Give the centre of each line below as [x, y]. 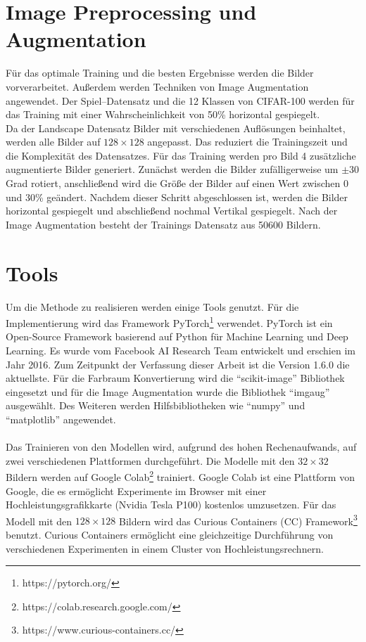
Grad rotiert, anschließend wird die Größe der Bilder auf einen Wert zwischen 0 [177, 183]
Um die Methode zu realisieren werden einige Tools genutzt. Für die [152, 306]
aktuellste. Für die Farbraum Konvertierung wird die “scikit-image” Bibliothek [175, 378]
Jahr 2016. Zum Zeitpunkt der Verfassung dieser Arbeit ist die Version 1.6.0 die [178, 364]
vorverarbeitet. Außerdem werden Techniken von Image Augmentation [157, 86]
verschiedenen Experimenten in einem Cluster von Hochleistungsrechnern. [165, 548]
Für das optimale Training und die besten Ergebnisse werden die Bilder [160, 73]
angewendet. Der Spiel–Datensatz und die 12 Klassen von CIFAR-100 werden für [180, 100]
